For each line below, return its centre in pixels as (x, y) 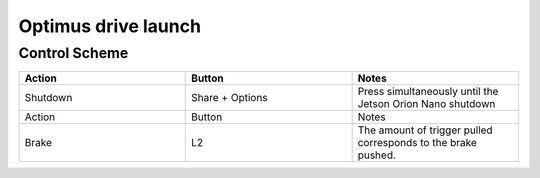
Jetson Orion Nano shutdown (426, 104)
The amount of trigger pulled (425, 130)
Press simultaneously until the (428, 92)
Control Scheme (73, 53)
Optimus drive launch (110, 26)
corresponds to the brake (417, 143)
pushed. (377, 155)
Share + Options (230, 98)
